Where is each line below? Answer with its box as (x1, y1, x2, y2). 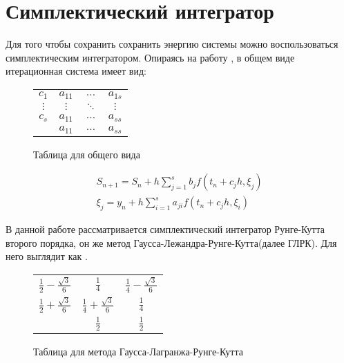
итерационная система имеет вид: (6, 64, 146, 78)
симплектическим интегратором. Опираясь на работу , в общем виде (6, 50, 295, 64)
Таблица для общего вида (33, 147, 140, 161)
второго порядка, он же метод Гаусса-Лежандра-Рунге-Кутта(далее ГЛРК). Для (6, 235, 337, 250)
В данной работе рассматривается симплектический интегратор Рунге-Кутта (6, 222, 325, 236)
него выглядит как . (6, 249, 88, 263)
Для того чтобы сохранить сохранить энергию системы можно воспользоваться (6, 37, 338, 51)
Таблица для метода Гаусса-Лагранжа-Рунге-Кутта (33, 344, 243, 358)
